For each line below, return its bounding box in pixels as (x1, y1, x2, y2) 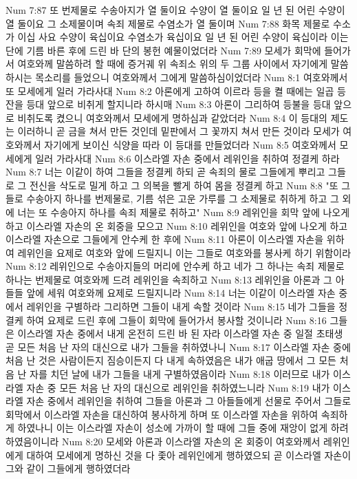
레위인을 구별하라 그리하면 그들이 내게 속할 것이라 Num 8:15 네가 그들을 (26, 299, 336, 314)
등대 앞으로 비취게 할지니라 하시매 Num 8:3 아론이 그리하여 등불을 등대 (26, 97, 331, 111)
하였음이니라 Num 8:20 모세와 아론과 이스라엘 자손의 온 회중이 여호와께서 (6, 434, 321, 448)
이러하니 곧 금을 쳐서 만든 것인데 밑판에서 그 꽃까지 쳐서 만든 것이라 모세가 (17, 124, 340, 138)
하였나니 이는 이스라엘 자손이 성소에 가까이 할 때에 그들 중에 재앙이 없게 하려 (17, 421, 349, 435)
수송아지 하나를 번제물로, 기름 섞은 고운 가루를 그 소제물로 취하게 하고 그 (26, 191, 339, 206)
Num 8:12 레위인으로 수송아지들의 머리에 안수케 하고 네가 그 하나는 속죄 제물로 (6, 259, 345, 273)
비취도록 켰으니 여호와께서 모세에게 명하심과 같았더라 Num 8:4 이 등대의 (17, 110, 327, 125)
